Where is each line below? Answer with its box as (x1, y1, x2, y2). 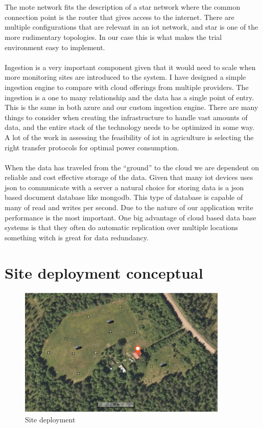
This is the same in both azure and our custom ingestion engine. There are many (5, 102, 258, 112)
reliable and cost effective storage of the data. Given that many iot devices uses (5, 172, 253, 183)
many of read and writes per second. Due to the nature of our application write (5, 202, 253, 213)
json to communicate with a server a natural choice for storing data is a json (5, 182, 244, 192)
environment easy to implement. (5, 41, 105, 52)
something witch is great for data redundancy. (5, 232, 149, 242)
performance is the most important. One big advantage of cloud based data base (5, 212, 256, 222)
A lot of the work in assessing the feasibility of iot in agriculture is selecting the (5, 131, 254, 142)
